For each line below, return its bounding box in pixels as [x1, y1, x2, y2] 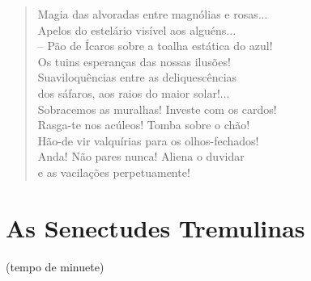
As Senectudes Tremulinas [6, 211, 305, 244]
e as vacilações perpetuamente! [37, 163, 190, 180]
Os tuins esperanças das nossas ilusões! [37, 52, 231, 69]
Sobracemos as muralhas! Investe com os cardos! [37, 100, 277, 117]
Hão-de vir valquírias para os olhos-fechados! [37, 132, 259, 149]
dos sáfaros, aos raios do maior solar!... [37, 84, 230, 101]
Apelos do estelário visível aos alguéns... [37, 21, 236, 38]
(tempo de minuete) [6, 258, 104, 275]
